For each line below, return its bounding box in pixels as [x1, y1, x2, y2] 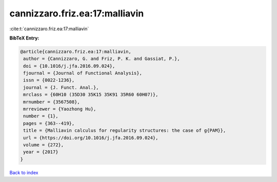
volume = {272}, [23, 142, 64, 148]
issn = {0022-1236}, [23, 77, 75, 83]
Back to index [9, 169, 38, 175]
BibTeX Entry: [9, 35, 39, 41]
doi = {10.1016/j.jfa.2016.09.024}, [23, 63, 115, 69]
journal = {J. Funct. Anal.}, [23, 85, 100, 90]
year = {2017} [23, 149, 58, 155]
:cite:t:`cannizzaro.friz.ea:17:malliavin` [9, 26, 89, 32]
